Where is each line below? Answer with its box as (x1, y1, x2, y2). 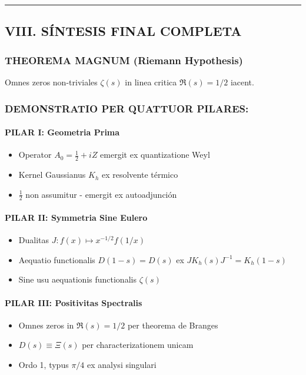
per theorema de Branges (127, 318, 218, 331)
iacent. (230, 76, 254, 88)
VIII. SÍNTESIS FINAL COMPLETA (5, 22, 242, 40)
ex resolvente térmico (101, 168, 178, 181)
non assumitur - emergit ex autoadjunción (25, 188, 177, 200)
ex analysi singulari (87, 359, 157, 371)
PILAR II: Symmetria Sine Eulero (5, 211, 148, 224)
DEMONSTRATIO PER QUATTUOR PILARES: (5, 101, 249, 115)
